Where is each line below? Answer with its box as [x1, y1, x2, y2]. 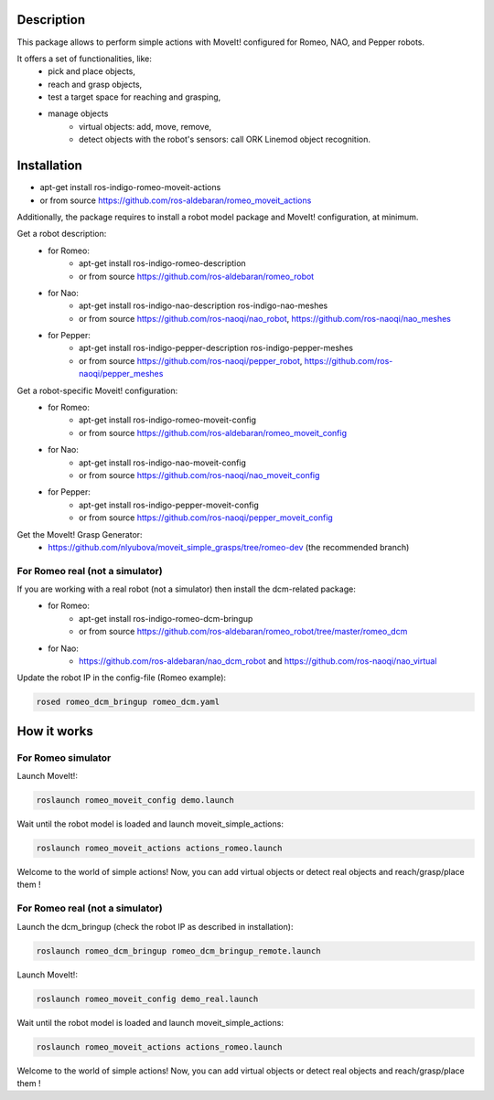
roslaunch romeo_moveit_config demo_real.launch [36, 993, 259, 1004]
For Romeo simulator [16, 751, 112, 764]
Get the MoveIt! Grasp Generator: [16, 529, 143, 539]
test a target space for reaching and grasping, [48, 91, 221, 102]
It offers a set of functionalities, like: [16, 53, 153, 64]
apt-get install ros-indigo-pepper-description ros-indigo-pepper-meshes [79, 343, 354, 354]
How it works [16, 723, 93, 739]
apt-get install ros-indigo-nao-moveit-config [79, 457, 247, 468]
